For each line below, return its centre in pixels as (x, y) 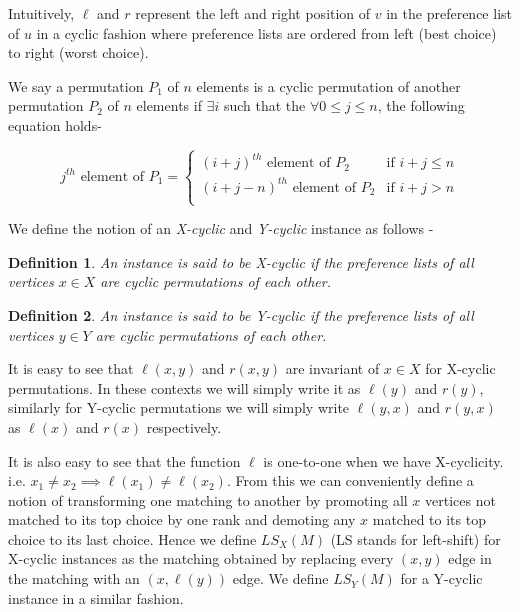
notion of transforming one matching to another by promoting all (208, 499)
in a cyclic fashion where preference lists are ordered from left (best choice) (266, 32)
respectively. (184, 426)
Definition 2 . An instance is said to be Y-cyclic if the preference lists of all (241, 314)
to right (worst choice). (78, 52)
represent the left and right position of (253, 13)
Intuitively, (41, 13)
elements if (169, 105)
